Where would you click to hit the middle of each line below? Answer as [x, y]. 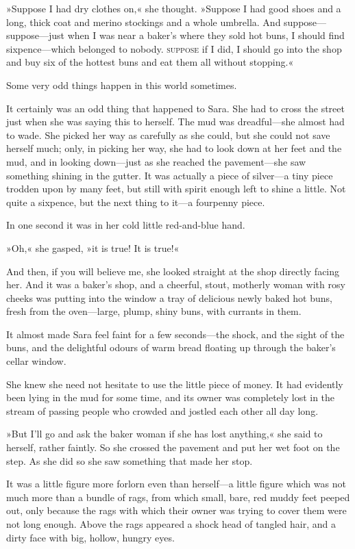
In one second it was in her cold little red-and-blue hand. [126, 225]
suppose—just [36, 35]
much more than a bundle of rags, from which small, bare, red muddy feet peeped [178, 497]
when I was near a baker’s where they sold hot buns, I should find [206, 35]
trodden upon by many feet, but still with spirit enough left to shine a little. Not [176, 189]
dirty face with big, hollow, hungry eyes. [90, 537]
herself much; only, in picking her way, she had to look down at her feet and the [174, 148]
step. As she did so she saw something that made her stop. [130, 460]
